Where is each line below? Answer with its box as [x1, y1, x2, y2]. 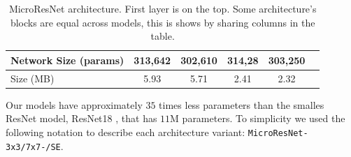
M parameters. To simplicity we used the [170, 111, 345, 126]
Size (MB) [10, 70, 55, 85]
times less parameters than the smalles [159, 97, 324, 112]
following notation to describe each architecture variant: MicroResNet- [6, 124, 308, 139]
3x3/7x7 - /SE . [6, 138, 64, 153]
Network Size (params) [10, 52, 124, 67]
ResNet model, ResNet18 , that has [6, 111, 157, 126]
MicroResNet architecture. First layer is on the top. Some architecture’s [8, 1, 317, 15]
